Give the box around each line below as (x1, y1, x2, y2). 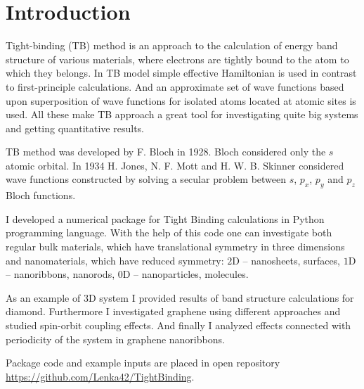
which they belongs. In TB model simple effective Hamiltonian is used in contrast (6, 65, 357, 80)
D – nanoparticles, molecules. (122, 267, 249, 281)
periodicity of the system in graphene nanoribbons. (6, 331, 225, 346)
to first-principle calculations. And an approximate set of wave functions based (6, 79, 344, 94)
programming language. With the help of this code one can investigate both (6, 225, 332, 240)
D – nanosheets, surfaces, (232, 253, 341, 267)
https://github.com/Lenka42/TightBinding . (6, 369, 195, 383)
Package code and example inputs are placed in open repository (6, 355, 280, 370)
